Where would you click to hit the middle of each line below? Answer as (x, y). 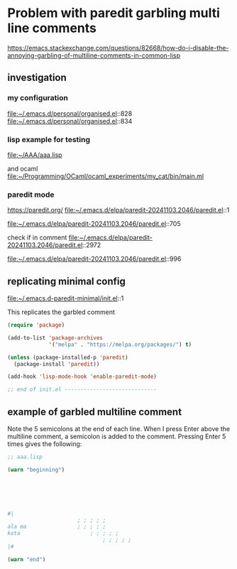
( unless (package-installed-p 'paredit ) (68, 357)
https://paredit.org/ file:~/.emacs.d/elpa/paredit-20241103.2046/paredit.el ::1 (118, 210)
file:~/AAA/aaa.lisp (35, 155)
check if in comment (37, 238)
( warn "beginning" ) (36, 470)
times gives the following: (45, 444)
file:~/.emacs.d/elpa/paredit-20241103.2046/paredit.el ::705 (94, 224)
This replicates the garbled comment (61, 312)
